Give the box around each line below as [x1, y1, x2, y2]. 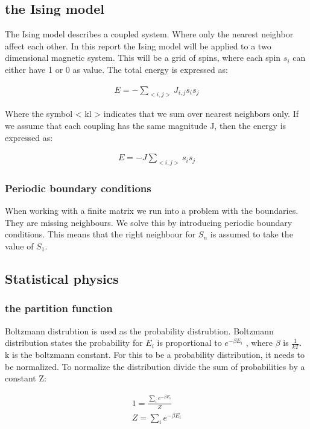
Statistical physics [5, 269, 119, 287]
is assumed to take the [210, 228, 293, 240]
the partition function [5, 301, 113, 316]
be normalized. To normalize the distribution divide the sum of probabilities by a [5, 360, 305, 372]
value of [5, 240, 34, 252]
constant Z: [5, 372, 46, 384]
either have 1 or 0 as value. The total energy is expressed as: [5, 63, 228, 75]
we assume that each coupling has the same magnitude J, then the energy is [5, 119, 286, 131]
